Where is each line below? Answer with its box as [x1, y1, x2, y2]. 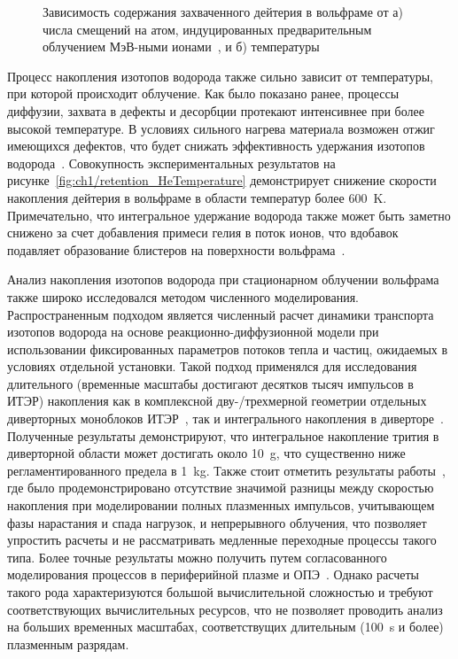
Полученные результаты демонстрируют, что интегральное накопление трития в [7, 426, 439, 445]
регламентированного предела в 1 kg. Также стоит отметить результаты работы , [7, 461, 446, 479]
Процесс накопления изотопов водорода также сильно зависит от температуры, [7, 66, 433, 85]
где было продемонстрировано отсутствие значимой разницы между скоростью [7, 478, 434, 497]
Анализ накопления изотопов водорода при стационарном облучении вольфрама [7, 270, 439, 289]
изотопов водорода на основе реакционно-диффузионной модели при [7, 322, 379, 341]
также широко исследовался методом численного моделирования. [7, 287, 360, 306]
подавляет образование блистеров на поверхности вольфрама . [7, 240, 345, 259]
